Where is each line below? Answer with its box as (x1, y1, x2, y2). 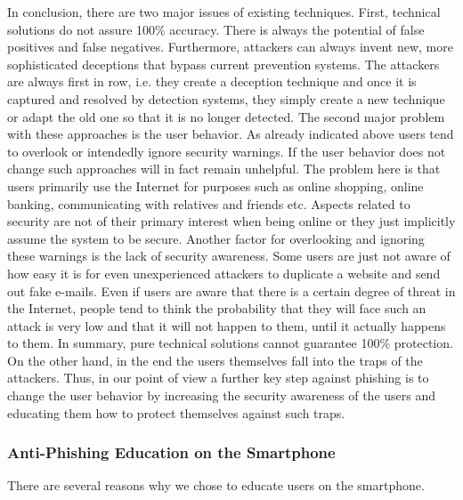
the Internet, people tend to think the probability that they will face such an (7, 299, 426, 318)
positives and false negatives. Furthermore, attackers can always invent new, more (7, 37, 453, 56)
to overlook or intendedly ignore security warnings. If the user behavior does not (7, 141, 446, 160)
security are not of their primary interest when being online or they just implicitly (7, 212, 456, 230)
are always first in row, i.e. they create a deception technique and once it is (7, 72, 417, 91)
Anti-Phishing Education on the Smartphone (7, 441, 336, 464)
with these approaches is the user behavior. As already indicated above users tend (7, 125, 454, 143)
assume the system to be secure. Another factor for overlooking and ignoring (7, 229, 425, 247)
